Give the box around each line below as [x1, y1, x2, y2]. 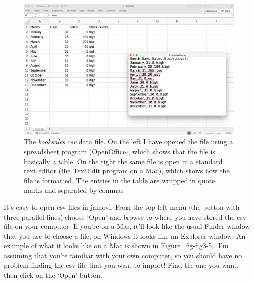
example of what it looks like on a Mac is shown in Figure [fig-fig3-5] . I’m [4, 240, 229, 251]
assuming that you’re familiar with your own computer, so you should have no [4, 250, 242, 260]
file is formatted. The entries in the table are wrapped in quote [24, 175, 215, 185]
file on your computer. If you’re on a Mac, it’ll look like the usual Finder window [4, 221, 250, 231]
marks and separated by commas [24, 185, 124, 195]
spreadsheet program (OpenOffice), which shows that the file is [24, 146, 215, 156]
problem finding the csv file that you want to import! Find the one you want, [4, 260, 239, 270]
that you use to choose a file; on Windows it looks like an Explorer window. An [4, 230, 246, 241]
